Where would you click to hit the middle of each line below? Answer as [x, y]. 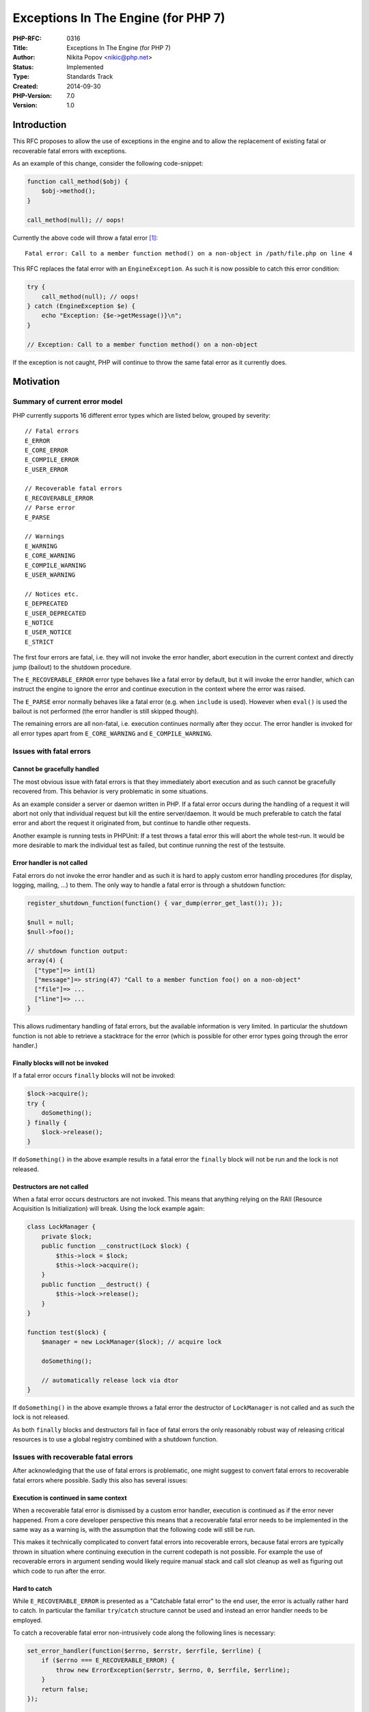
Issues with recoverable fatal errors [73, 1457]
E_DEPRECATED [46, 604]
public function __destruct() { [96, 1284]
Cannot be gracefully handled [56, 769]
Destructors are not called [51, 1186]
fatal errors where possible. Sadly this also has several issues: [100, 1480]
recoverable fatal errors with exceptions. [70, 151]
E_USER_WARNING [50, 575]
